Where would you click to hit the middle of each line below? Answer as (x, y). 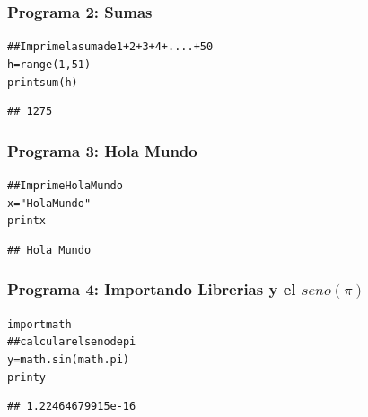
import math (39, 324)
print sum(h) (43, 82)
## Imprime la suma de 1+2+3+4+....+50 (110, 47)
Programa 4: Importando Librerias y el (152, 289)
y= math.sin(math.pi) (69, 360)
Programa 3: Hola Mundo (102, 150)
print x (26, 221)
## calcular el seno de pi (72, 342)
